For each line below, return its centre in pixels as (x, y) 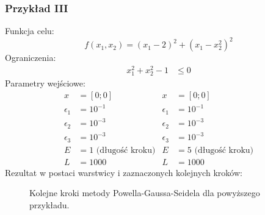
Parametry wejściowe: (45, 83)
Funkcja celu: (30, 31)
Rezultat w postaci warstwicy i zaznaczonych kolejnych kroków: (124, 172)
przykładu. (49, 205)
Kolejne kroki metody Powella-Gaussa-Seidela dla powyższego (145, 193)
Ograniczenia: (31, 58)
